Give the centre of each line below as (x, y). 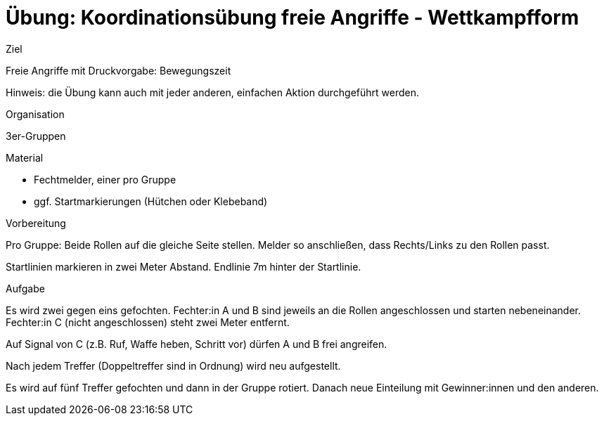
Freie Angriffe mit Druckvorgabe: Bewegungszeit (118, 70)
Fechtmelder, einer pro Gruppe (105, 179)
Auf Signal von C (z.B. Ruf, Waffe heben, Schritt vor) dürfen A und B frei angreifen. (197, 344)
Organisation (35, 114)
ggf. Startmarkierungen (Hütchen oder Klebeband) (151, 201)
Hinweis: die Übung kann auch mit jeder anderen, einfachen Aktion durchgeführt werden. (212, 92)
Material (25, 157)
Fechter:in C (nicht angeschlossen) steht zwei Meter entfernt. (148, 322)
